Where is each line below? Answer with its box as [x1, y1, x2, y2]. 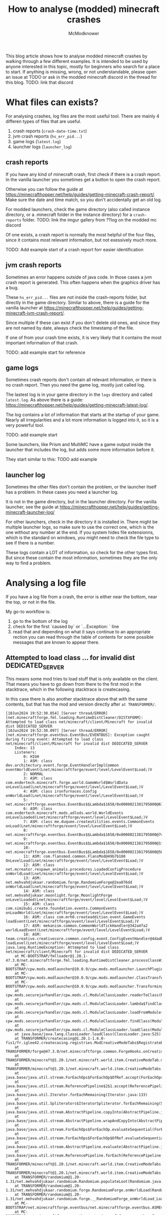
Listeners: [14, 750, 37, 755]
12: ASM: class [23, 863, 55, 868]
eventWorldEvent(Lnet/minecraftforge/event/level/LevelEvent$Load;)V [5, 767, 153, 773]
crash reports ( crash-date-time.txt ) [12, 128, 87, 134]
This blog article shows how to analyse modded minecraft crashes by [5, 53, 148, 59]
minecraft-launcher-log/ [5, 509, 55, 515]
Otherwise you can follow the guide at [5, 186, 83, 192]
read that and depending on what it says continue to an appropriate [12, 629, 151, 635]
